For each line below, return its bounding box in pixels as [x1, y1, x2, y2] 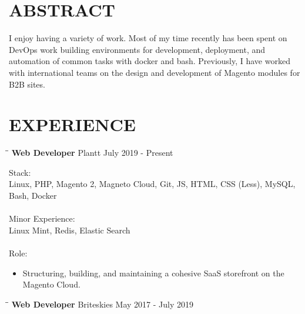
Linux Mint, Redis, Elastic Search [9, 223, 130, 236]
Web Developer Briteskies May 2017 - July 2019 [11, 298, 193, 310]
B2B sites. [9, 78, 45, 90]
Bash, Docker [9, 189, 57, 201]
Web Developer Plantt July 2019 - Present [11, 146, 173, 159]
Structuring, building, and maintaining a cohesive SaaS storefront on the [22, 266, 284, 279]
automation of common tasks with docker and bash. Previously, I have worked [9, 55, 290, 67]
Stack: [9, 166, 31, 178]
